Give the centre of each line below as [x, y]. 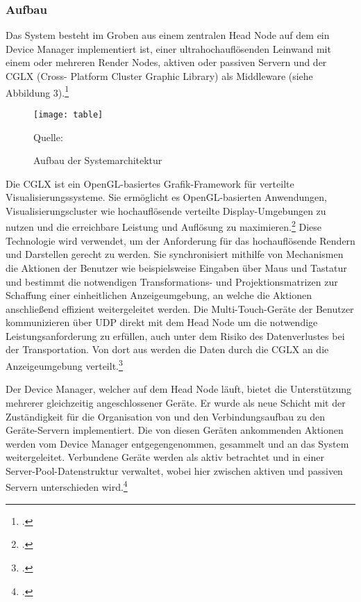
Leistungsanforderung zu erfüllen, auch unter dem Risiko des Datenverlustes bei [175, 335]
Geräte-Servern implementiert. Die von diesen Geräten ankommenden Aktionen [175, 430]
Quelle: [48, 137]
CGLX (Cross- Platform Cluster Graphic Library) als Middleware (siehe [159, 76]
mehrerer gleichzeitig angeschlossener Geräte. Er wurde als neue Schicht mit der [176, 402]
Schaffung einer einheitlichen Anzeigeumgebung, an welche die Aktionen [159, 295]
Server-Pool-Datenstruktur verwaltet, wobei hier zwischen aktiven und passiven [174, 470]
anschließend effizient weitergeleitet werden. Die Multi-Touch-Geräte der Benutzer [180, 308]
